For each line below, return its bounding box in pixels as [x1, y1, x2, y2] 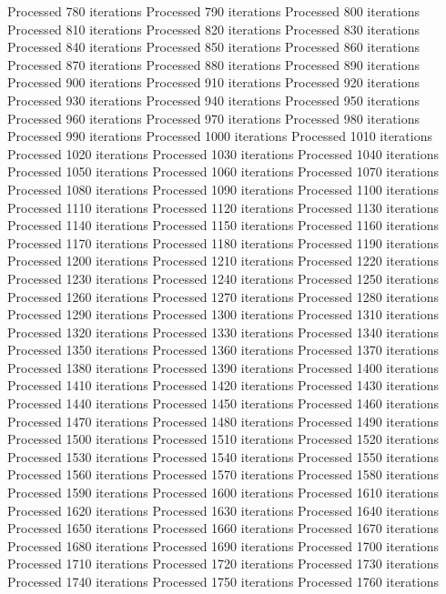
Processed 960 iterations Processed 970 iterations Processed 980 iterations [7, 108, 420, 127]
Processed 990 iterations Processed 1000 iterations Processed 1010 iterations [7, 126, 432, 146]
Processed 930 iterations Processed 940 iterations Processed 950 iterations [7, 90, 420, 109]
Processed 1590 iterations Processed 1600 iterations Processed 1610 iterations [7, 483, 439, 502]
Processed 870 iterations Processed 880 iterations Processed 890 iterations [7, 55, 420, 74]
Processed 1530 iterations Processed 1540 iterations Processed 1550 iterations [7, 447, 439, 466]
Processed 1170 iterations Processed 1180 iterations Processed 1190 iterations [7, 233, 439, 252]
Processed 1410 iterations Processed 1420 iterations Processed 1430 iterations [7, 376, 439, 395]
